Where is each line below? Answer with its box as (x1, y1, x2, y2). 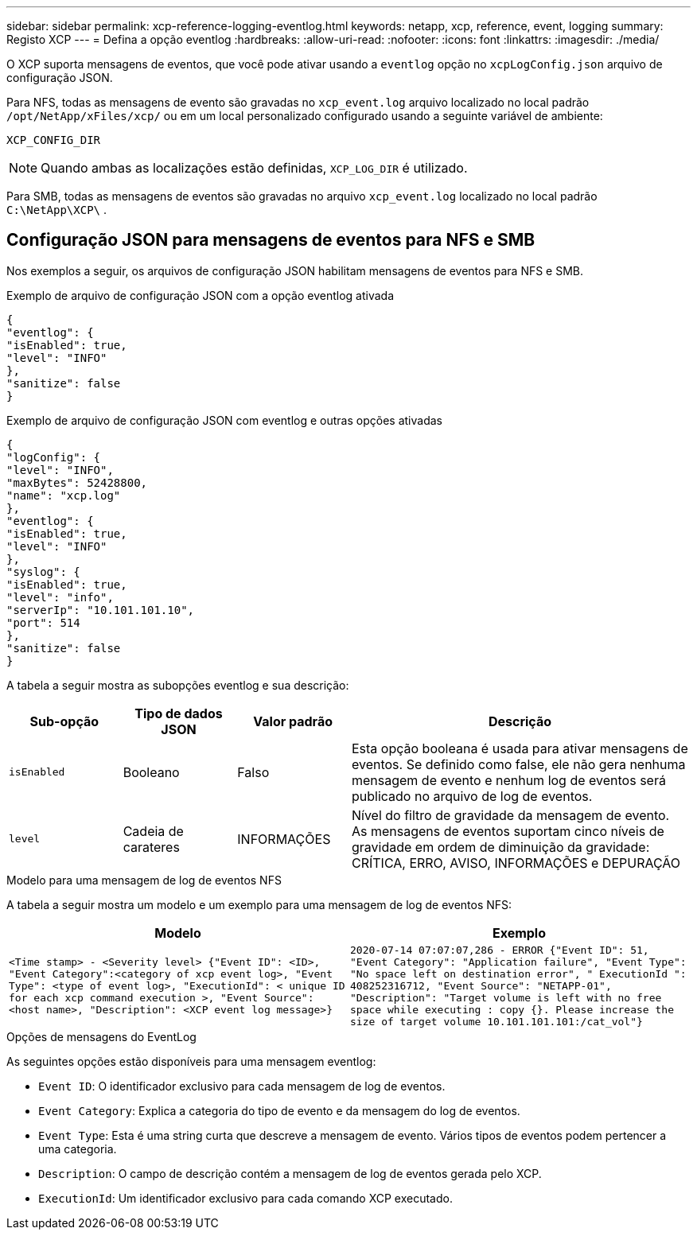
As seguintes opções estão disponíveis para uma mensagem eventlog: (6, 1054, 376, 1068)
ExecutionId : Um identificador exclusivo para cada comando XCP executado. (38, 1191, 453, 1205)
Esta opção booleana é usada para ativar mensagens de (351, 740, 688, 756)
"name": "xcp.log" (6, 488, 121, 502)
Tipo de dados (134, 705, 223, 721)
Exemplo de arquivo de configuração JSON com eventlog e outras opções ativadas (6, 413, 442, 427)
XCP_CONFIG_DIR (6, 134, 101, 146)
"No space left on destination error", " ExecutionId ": (350, 967, 687, 980)
